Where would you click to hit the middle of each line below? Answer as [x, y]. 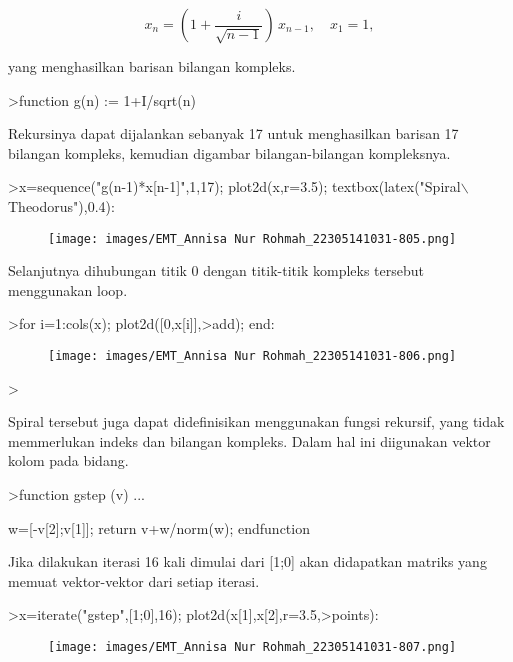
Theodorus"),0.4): [61, 205]
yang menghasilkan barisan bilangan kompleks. [152, 66]
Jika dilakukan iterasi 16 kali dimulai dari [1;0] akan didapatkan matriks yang [247, 561]
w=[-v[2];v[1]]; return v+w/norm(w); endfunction [159, 527]
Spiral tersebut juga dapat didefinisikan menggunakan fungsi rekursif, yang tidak [256, 421]
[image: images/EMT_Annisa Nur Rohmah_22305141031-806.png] [252, 356]
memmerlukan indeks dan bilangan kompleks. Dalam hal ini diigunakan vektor [249, 440]
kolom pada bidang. [68, 460]
